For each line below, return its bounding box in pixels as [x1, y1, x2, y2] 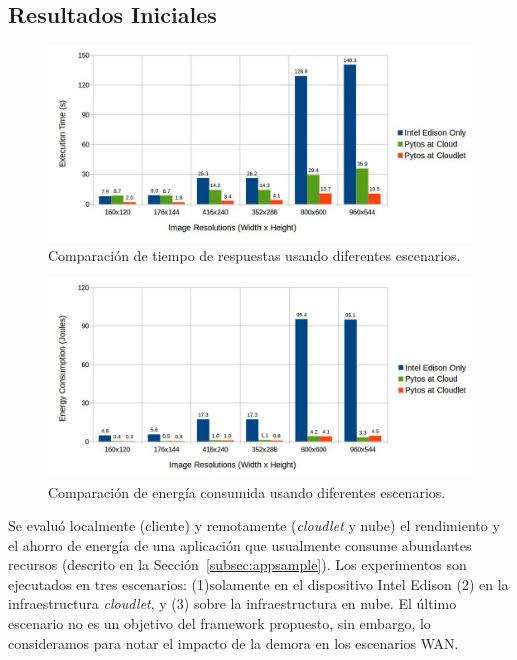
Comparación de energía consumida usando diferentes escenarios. [48, 481, 446, 502]
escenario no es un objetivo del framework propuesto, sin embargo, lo [8, 613, 431, 634]
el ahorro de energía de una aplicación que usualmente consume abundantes [8, 534, 472, 555]
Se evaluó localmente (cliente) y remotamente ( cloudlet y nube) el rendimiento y [8, 515, 500, 536]
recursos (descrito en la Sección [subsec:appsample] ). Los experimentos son [8, 554, 467, 575]
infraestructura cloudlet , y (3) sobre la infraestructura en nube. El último [8, 593, 457, 614]
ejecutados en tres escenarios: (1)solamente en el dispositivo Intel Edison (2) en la [8, 573, 509, 594]
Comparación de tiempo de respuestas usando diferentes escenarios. [48, 244, 461, 265]
